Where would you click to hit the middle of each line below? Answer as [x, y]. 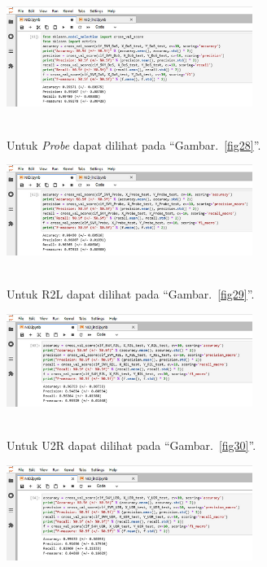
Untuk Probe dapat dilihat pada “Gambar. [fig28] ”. [134, 144]
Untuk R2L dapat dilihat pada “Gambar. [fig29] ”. [131, 294]
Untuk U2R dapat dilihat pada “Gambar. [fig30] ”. [131, 445]
